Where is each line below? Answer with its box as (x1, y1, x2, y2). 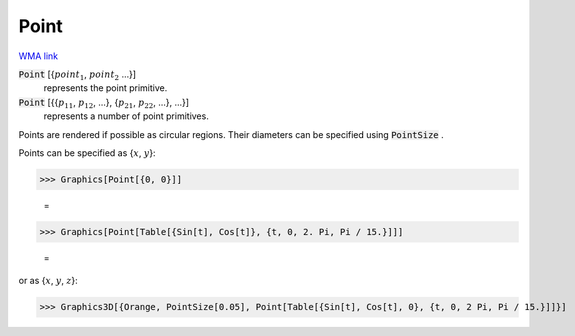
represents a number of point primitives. (43, 110, 209, 122)
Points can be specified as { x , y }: (18, 146, 156, 159)
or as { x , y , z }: (18, 275, 79, 287)
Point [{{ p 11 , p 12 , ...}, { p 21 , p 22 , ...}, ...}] (18, 96, 190, 110)
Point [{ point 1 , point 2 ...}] (18, 68, 137, 82)
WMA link (18, 50, 59, 62)
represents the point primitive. (43, 82, 168, 94)
